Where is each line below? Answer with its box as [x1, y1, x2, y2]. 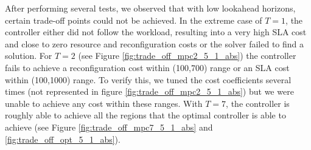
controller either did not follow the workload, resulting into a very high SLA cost [5, 26, 307, 38]
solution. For [5, 49, 52, 62]
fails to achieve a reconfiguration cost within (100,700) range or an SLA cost [5, 61, 290, 73]
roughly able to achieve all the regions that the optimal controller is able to [5, 109, 286, 121]
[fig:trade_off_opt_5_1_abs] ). [5, 132, 121, 145]
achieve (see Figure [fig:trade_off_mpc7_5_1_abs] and [5, 120, 213, 133]
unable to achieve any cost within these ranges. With [5, 97, 203, 109]
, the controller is [226, 97, 290, 109]
